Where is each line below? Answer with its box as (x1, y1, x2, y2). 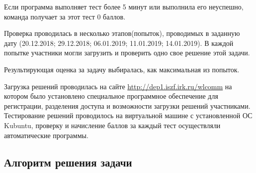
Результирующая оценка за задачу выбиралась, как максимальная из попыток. (4, 64, 240, 74)
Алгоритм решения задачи (4, 154, 132, 170)
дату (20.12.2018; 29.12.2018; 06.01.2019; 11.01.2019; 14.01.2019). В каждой (4, 37, 234, 48)
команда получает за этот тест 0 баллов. (4, 11, 126, 21)
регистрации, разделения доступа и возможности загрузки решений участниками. (4, 100, 251, 111)
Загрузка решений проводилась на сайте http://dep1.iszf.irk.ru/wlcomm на (4, 81, 232, 91)
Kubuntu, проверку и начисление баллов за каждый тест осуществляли (4, 120, 221, 130)
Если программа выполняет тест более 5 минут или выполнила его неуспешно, (4, 1, 244, 11)
